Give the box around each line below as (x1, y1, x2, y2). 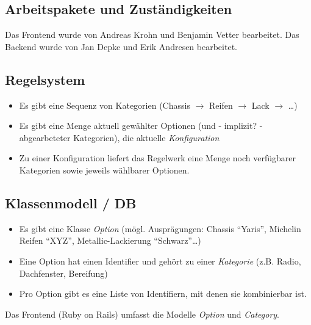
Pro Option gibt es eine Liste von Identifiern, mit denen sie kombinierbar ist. (19, 287, 307, 300)
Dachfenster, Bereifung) (19, 266, 108, 279)
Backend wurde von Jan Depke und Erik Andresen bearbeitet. (5, 40, 237, 53)
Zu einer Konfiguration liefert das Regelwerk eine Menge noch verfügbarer (19, 152, 296, 164)
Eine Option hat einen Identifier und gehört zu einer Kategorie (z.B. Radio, (19, 254, 301, 267)
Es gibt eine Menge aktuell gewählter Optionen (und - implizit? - (19, 119, 263, 132)
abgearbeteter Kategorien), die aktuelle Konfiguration (19, 131, 220, 144)
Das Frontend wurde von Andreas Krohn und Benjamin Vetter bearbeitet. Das (5, 28, 299, 41)
